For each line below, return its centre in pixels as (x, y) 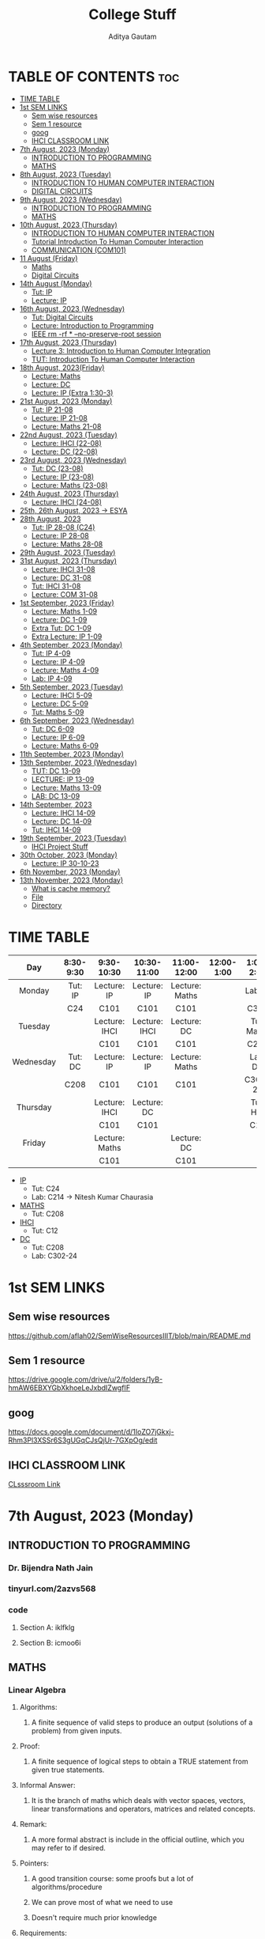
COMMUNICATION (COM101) (78, 250)
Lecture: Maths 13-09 (66, 788)
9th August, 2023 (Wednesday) (71, 199)
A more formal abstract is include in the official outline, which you (138, 1839)
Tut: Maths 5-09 (58, 712)
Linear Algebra (37, 1690)
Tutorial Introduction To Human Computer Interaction (117, 241)
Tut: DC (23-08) (58, 468)
